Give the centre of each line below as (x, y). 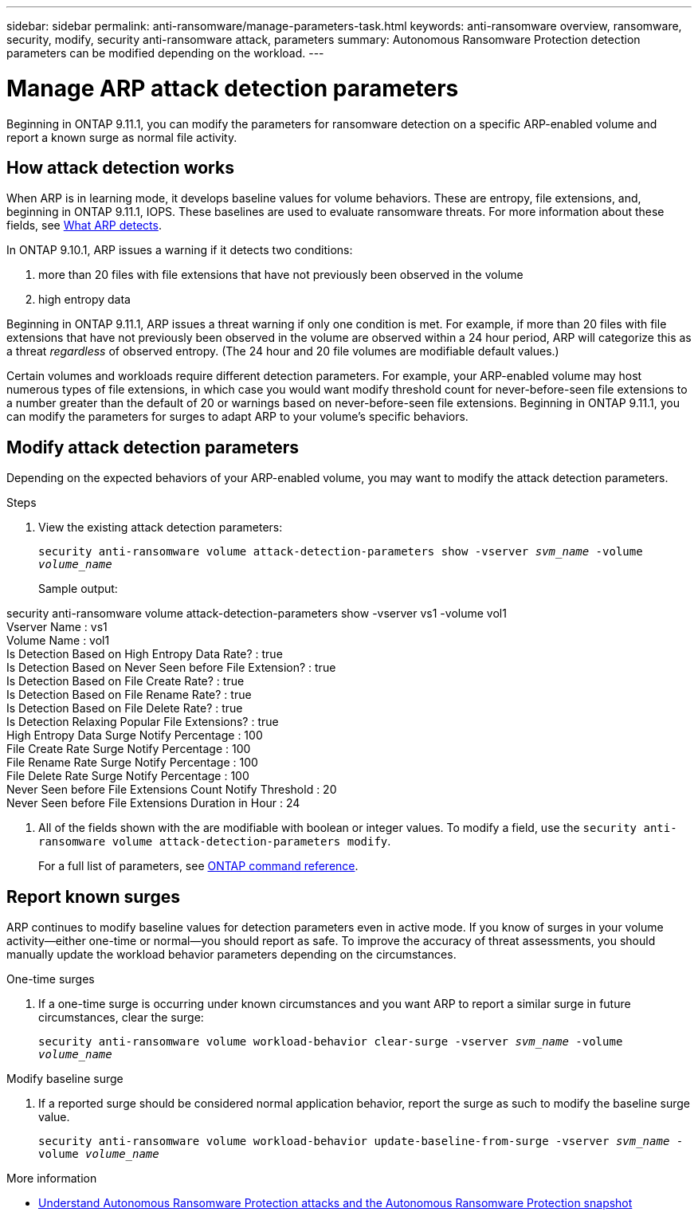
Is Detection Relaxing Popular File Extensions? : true (143, 722)
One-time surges (51, 979)
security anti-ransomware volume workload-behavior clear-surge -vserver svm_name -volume (331, 1042)
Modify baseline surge (65, 1079)
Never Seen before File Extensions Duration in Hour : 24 (153, 803)
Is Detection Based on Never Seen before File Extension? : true (171, 668)
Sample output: (78, 589)
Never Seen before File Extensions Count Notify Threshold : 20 (172, 790)
